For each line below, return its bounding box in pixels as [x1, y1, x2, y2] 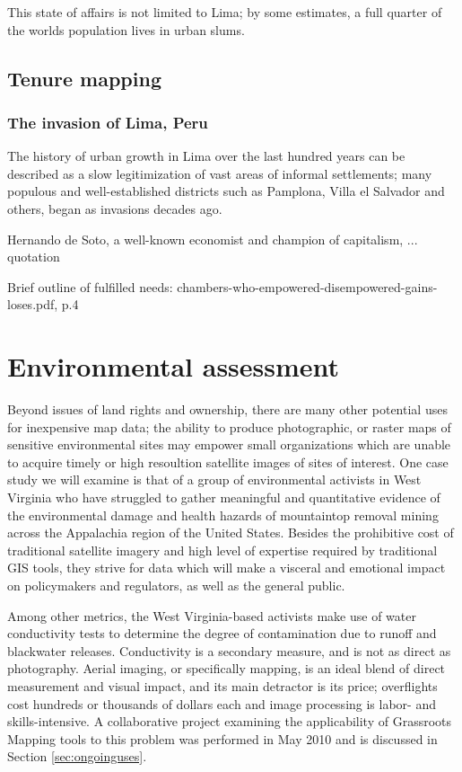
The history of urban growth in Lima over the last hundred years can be [7, 146, 405, 165]
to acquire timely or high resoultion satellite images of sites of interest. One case [7, 452, 449, 471]
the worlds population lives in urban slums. [7, 20, 245, 39]
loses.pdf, [7, 295, 58, 314]
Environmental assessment [7, 348, 340, 385]
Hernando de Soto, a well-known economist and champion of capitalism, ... [7, 229, 418, 248]
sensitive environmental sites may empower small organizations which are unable [7, 435, 451, 454]
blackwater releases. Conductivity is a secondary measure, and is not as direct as [7, 641, 451, 660]
